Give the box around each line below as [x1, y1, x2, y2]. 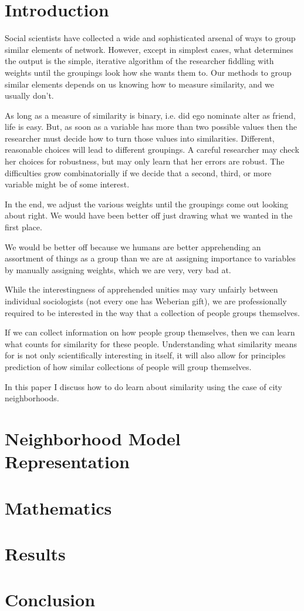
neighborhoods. [5, 392, 59, 404]
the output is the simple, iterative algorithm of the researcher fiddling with [5, 55, 274, 67]
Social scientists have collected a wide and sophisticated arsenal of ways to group [5, 32, 296, 44]
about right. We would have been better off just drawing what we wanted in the [5, 209, 293, 221]
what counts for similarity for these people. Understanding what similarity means [5, 337, 298, 350]
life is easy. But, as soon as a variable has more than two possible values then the [5, 120, 297, 133]
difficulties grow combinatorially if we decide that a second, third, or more [5, 166, 272, 179]
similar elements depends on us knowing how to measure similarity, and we [5, 78, 275, 90]
